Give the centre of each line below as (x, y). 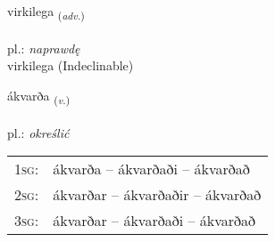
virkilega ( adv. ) (46, 12)
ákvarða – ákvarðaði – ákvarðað (151, 169)
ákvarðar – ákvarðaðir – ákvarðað (157, 195)
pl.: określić (38, 132)
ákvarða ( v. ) (39, 96)
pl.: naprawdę (44, 48)
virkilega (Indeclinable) (71, 65)
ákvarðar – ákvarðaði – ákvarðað (154, 221)
